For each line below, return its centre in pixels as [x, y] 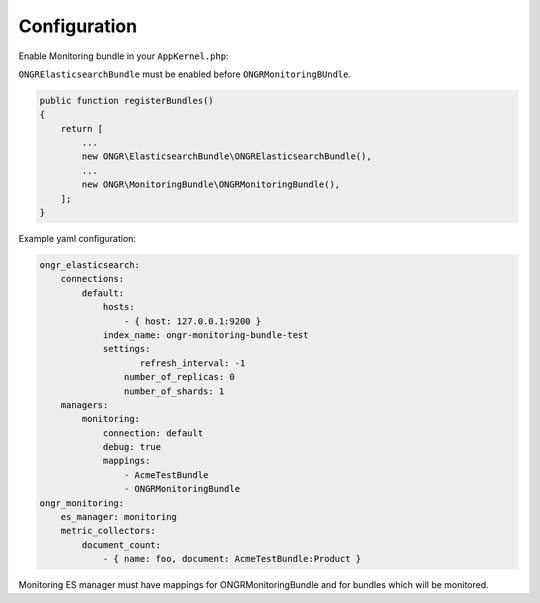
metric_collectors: [108, 531]
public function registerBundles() [126, 100]
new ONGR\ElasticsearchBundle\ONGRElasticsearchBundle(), [226, 156]
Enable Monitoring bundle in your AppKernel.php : [123, 56]
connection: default [153, 433]
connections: [92, 279]
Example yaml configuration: [77, 239]
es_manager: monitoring [118, 517]
